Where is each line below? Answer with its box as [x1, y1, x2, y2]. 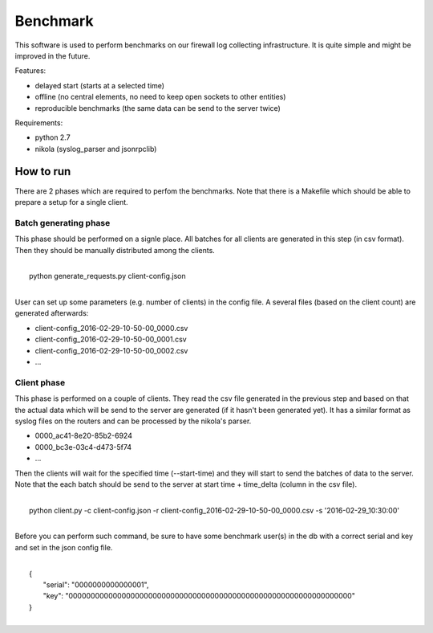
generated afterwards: [14, 308, 89, 318]
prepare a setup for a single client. [14, 197, 128, 206]
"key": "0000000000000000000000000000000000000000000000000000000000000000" [42, 591, 356, 601]
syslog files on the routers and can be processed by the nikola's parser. [14, 416, 252, 426]
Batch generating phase [14, 217, 111, 228]
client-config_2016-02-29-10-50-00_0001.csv [34, 334, 188, 345]
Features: [14, 66, 47, 76]
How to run [14, 165, 71, 178]
